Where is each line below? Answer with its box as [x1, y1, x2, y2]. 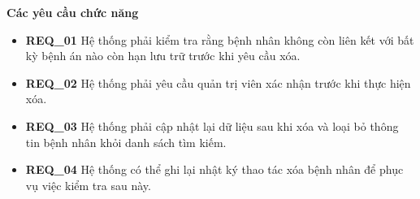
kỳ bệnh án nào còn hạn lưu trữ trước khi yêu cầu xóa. [25, 47, 301, 64]
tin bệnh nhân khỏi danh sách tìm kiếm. [25, 133, 227, 150]
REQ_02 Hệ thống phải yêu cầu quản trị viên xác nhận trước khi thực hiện [25, 74, 411, 91]
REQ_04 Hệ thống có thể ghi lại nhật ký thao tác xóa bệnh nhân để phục [25, 161, 404, 178]
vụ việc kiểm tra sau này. [25, 176, 151, 193]
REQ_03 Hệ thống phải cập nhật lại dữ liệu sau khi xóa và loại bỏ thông [25, 117, 399, 134]
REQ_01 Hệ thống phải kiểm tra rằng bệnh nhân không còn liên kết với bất [25, 31, 414, 48]
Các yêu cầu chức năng [6, 4, 139, 20]
